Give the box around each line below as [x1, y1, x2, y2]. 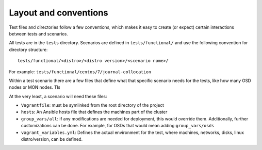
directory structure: [9, 47, 48, 52]
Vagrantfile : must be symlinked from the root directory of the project [21, 102, 164, 108]
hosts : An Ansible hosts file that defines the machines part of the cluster [21, 109, 167, 115]
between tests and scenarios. [9, 31, 68, 36]
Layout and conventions [9, 7, 109, 18]
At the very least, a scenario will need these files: [9, 93, 107, 99]
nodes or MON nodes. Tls [9, 84, 61, 90]
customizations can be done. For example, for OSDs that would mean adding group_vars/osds [21, 123, 214, 129]
